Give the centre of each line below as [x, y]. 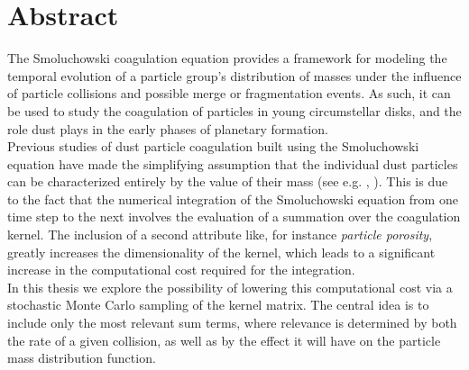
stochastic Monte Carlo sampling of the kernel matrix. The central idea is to [218, 305]
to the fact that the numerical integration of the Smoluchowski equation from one [233, 199]
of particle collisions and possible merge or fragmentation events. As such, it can [229, 93]
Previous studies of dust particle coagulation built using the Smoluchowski [213, 146]
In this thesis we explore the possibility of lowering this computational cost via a [230, 287]
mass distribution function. [82, 358]
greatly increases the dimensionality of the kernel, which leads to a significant [221, 252]
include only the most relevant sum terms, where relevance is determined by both [232, 323]
